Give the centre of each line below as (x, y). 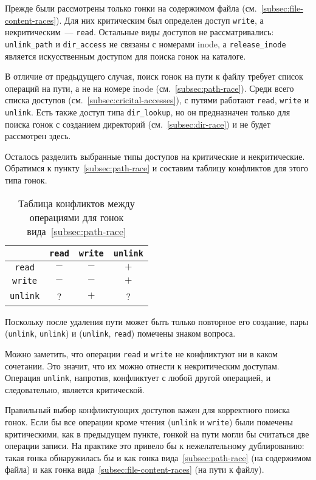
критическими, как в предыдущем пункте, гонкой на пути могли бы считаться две (157, 434)
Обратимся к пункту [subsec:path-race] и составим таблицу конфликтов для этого (156, 168)
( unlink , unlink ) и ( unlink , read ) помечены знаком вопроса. (120, 333)
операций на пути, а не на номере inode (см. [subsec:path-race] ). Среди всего (149, 88)
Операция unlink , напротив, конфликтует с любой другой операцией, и (138, 378)
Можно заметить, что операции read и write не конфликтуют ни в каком (141, 353)
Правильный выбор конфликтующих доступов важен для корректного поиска (148, 410)
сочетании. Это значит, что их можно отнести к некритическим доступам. (142, 365)
